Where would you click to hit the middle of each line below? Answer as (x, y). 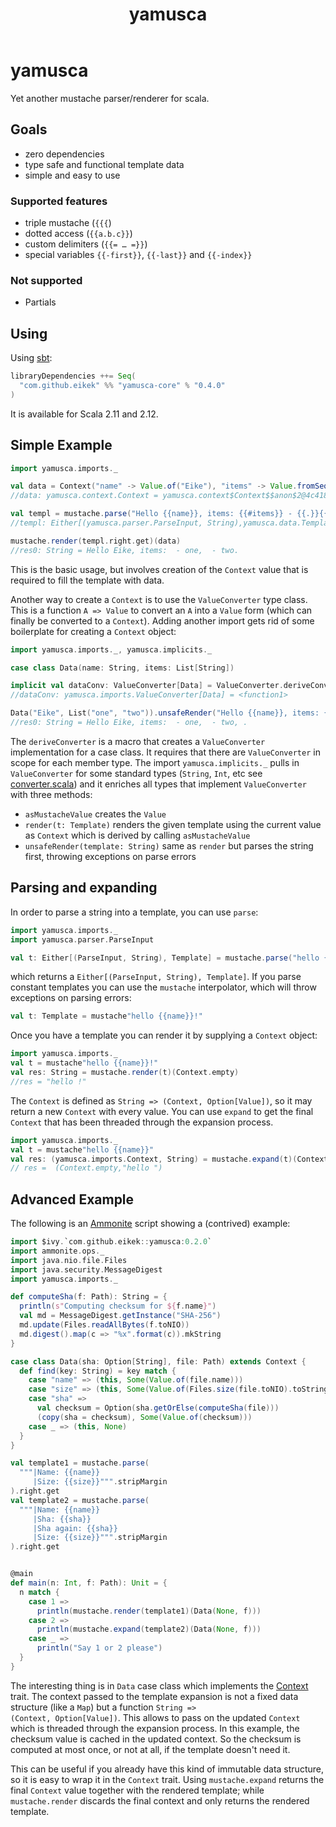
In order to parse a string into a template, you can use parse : (134, 912)
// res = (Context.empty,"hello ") (86, 1168)
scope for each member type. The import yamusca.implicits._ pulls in (155, 762)
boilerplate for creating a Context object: (93, 631)
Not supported (46, 280)
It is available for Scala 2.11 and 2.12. (84, 414)
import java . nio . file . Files (69, 1260)
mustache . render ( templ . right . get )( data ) (96, 541)
